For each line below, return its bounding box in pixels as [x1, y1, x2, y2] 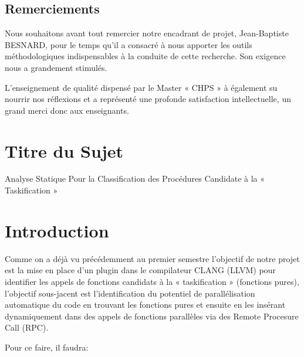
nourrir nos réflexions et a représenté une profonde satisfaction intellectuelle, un [5, 93, 291, 105]
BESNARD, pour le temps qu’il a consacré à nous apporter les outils [5, 38, 252, 50]
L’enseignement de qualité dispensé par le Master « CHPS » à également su [5, 81, 278, 93]
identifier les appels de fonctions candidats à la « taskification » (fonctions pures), [5, 275, 299, 287]
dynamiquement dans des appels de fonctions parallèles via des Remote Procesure [5, 310, 299, 322]
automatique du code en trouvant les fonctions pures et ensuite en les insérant [5, 298, 286, 311]
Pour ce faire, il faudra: [5, 341, 89, 353]
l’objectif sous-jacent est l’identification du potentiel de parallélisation [5, 287, 255, 299]
